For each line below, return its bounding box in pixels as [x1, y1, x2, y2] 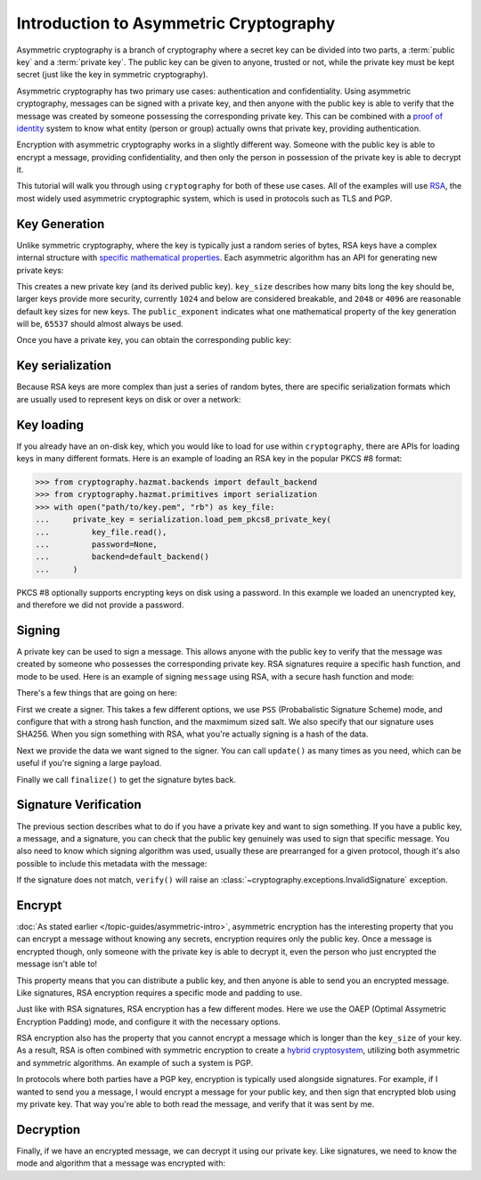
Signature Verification [16, 797, 142, 812]
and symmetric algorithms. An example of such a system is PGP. [16, 1057, 254, 1068]
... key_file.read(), [35, 526, 167, 537]
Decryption [16, 1122, 81, 1137]
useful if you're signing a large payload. [16, 758, 162, 769]
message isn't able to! [16, 958, 98, 970]
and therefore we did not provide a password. [16, 599, 184, 610]
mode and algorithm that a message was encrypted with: [16, 1158, 226, 1168]
